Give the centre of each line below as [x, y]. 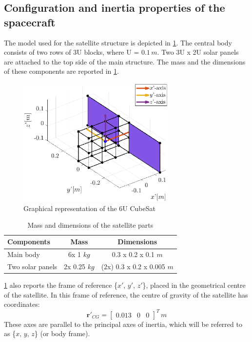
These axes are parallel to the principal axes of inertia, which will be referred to [123, 324]
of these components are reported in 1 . [61, 71]
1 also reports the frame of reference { [61, 285]
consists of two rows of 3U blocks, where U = [72, 52]
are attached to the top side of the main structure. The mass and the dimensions [125, 61]
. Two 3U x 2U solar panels [198, 52]
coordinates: [22, 304]
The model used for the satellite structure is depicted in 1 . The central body [118, 42]
